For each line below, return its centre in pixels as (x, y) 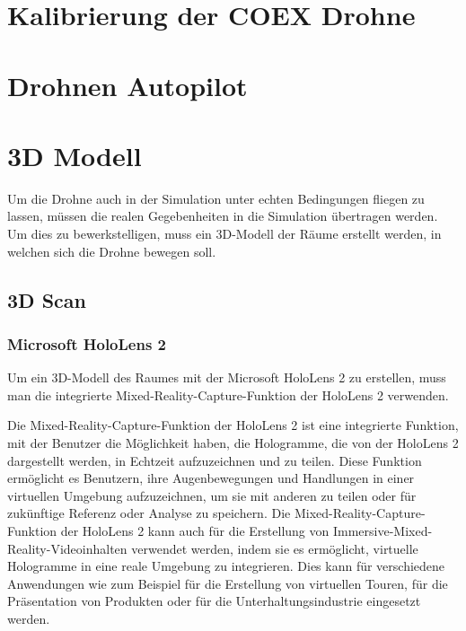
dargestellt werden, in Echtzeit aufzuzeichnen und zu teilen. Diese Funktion (215, 460)
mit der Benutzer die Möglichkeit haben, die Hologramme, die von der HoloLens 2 (233, 443)
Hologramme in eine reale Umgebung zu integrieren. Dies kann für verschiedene (226, 566)
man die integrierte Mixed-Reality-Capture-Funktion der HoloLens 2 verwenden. (228, 394)
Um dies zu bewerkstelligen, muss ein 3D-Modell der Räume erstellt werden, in (224, 234)
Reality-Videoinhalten (67, 548)
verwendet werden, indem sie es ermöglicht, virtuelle (275, 548)
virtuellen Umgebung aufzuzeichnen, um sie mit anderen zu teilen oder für (212, 495)
